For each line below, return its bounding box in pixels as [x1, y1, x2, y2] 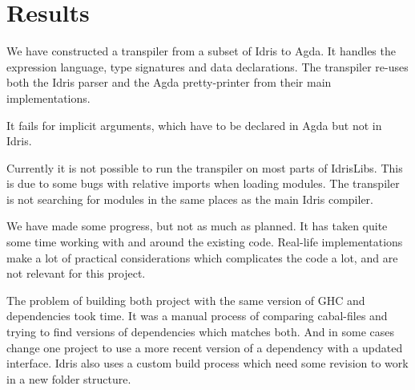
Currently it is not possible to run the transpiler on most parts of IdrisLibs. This [6, 159, 403, 176]
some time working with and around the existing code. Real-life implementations [6, 234, 403, 250]
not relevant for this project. [6, 265, 146, 282]
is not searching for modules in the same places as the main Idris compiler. [6, 190, 373, 207]
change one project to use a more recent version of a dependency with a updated [6, 339, 403, 355]
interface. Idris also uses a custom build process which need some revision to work [6, 355, 409, 372]
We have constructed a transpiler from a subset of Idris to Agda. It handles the [6, 43, 396, 59]
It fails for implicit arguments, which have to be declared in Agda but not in [6, 116, 382, 133]
